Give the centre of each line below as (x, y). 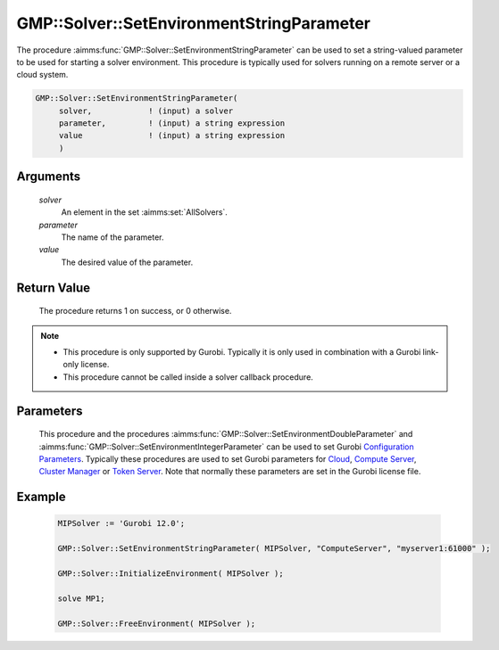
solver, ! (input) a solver (146, 111)
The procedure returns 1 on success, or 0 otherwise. (135, 311)
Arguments (49, 177)
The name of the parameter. (112, 237)
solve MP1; (81, 598)
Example (41, 497)
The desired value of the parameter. (127, 262)
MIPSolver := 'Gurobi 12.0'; (121, 523)
